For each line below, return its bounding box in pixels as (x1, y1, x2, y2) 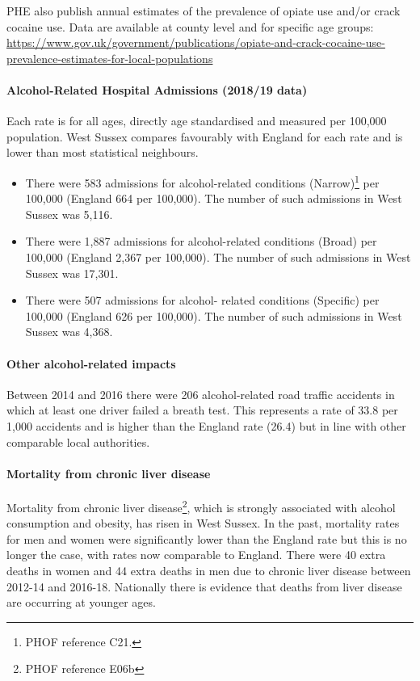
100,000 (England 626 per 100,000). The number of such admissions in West (25, 307, 402, 324)
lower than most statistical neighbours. (6, 144, 199, 161)
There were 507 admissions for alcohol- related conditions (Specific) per (25, 292, 380, 309)
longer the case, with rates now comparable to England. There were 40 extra (6, 546, 386, 563)
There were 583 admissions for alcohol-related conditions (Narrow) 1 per (25, 171, 380, 191)
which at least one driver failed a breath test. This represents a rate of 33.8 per (6, 401, 398, 418)
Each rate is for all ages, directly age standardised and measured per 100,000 (6, 112, 387, 129)
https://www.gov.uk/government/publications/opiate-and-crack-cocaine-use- (6, 34, 385, 51)
